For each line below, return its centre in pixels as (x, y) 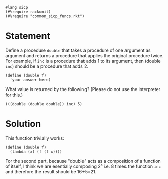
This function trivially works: (35, 138)
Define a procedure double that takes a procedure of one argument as (78, 50)
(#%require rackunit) (28, 12)
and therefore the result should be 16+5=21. (51, 171)
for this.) (14, 95)
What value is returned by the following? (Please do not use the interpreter (83, 89)
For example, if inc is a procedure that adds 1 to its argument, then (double (83, 61)
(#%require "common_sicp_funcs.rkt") (45, 16)
